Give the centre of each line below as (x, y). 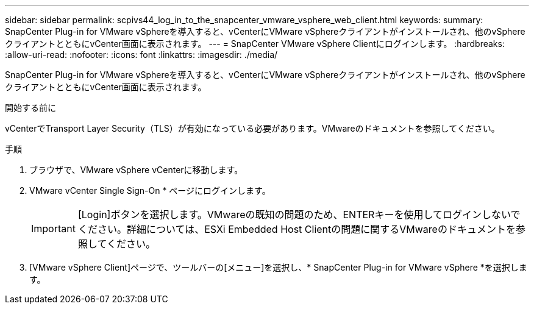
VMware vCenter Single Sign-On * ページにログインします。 (150, 190)
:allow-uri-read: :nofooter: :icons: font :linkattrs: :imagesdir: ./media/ (141, 55)
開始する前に (30, 108)
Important (53, 229)
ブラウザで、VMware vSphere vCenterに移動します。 (136, 170)
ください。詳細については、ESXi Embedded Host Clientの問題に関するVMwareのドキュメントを (297, 229)
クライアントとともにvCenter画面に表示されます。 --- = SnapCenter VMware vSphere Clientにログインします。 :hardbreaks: (255, 44)
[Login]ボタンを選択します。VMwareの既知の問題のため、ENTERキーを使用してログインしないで (299, 215)
